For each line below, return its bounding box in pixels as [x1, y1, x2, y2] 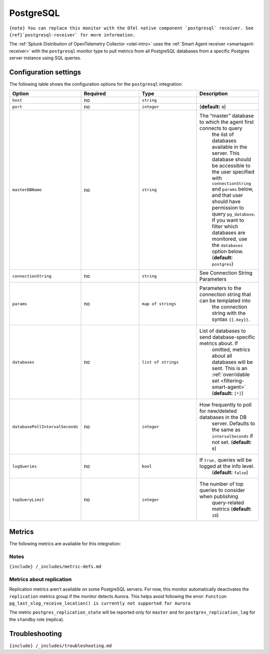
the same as [212, 427, 241, 434]
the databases [212, 242, 243, 249]
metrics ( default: [212, 505, 252, 512]
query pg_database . [212, 211, 256, 218]
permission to [212, 205, 244, 212]
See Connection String [199, 269, 253, 276]
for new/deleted [199, 408, 237, 415]
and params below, [212, 186, 254, 193]
